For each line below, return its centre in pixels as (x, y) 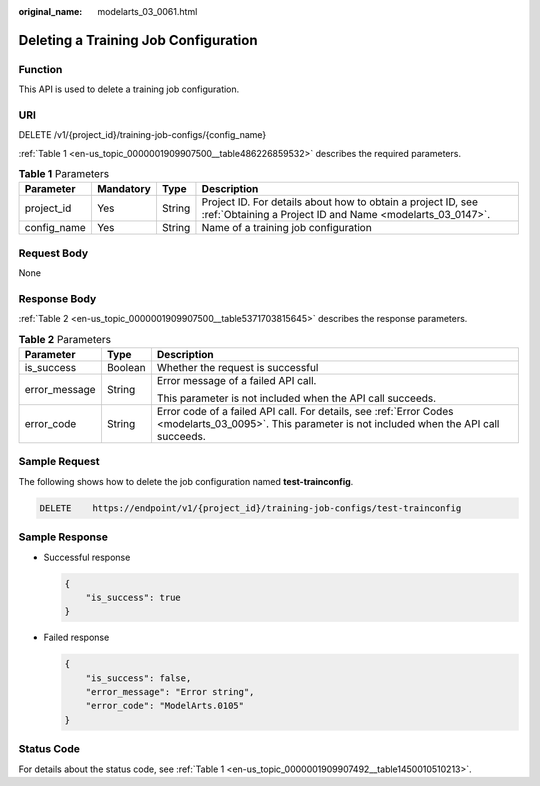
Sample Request (59, 462)
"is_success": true (133, 597)
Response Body (57, 298)
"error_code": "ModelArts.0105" (165, 706)
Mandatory (124, 189)
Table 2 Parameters (65, 339)
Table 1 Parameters (64, 174)
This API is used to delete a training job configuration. (129, 89)
